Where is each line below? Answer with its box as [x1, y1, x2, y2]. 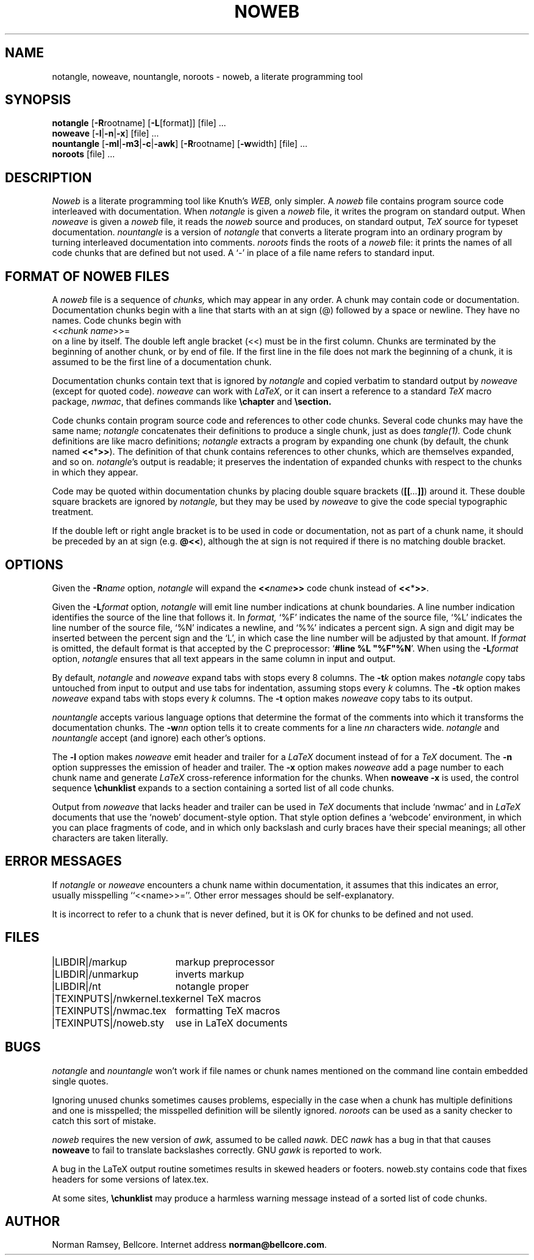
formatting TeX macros [175, 1004, 280, 1017]
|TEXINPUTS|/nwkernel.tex [51, 992, 176, 1005]
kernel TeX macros [175, 992, 262, 1005]
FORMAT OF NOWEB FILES [5, 268, 169, 284]
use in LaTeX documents [175, 1016, 288, 1029]
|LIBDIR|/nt [51, 980, 101, 992]
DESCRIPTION [5, 169, 92, 185]
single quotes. [52, 1075, 109, 1086]
